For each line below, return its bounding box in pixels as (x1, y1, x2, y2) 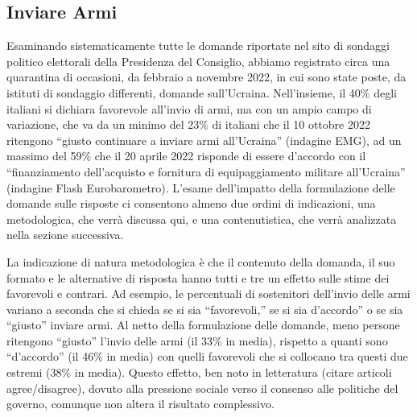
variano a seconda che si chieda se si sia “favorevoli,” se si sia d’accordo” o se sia (6, 300, 403, 317)
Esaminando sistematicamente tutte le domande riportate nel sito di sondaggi (6, 37, 390, 54)
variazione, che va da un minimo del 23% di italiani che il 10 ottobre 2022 (6, 116, 370, 133)
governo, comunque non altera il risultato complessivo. (6, 395, 275, 412)
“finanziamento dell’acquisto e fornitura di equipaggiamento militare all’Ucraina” (6, 163, 406, 180)
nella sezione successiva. (6, 226, 124, 243)
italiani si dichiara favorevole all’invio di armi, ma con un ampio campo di (6, 100, 372, 117)
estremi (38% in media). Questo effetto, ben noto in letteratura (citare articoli (6, 364, 392, 381)
